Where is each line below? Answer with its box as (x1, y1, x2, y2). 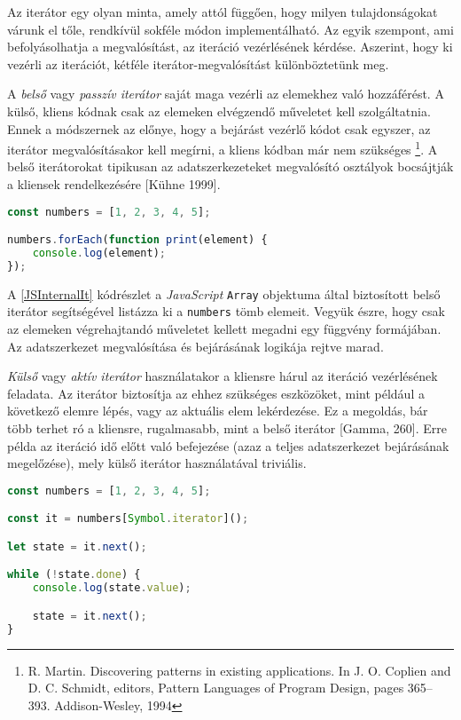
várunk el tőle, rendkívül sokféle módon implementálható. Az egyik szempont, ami (7, 20, 454, 38)
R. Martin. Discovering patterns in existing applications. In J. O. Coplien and (27, 661, 451, 679)
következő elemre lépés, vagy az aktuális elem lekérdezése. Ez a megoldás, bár (7, 401, 428, 420)
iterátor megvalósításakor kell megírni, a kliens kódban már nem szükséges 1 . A (7, 138, 438, 158)
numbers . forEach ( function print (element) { (7, 233, 268, 247)
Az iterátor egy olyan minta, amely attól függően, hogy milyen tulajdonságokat (7, 3, 438, 20)
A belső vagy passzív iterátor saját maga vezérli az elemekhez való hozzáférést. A (7, 84, 444, 103)
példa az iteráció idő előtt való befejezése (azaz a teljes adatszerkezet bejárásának (7, 436, 449, 455)
